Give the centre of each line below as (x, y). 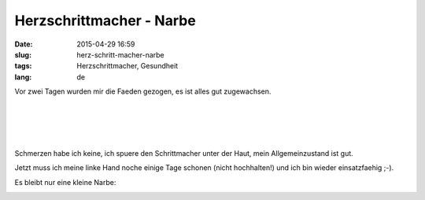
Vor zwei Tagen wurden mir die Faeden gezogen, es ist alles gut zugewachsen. (143, 91)
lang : (23, 77)
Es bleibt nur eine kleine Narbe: (65, 182)
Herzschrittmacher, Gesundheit (128, 66)
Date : (24, 44)
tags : (23, 66)
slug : (23, 54)
